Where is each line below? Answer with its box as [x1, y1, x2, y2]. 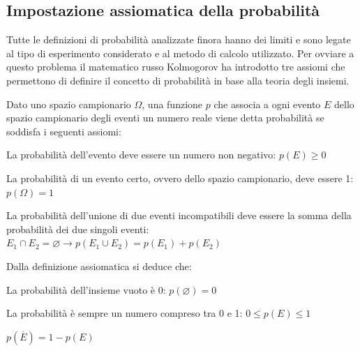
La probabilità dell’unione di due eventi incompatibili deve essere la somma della [6, 208, 352, 223]
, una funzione [142, 96, 203, 111]
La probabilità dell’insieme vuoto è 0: [6, 282, 166, 297]
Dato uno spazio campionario [6, 96, 131, 111]
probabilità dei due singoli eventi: [6, 221, 149, 236]
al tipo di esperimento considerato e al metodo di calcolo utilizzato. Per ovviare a [6, 45, 354, 60]
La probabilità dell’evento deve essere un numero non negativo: [6, 147, 276, 162]
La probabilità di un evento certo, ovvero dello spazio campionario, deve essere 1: [6, 170, 354, 185]
